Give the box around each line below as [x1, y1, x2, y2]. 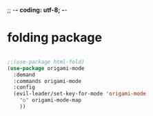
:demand [13, 71, 36, 78]
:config [13, 84, 36, 91]
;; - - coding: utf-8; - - [7, 6, 68, 14]
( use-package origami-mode [7, 65, 85, 71]
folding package [7, 30, 102, 45]
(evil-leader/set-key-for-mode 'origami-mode [13, 91, 147, 97]
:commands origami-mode [13, 78, 81, 84]
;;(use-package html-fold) [7, 58, 85, 65]
